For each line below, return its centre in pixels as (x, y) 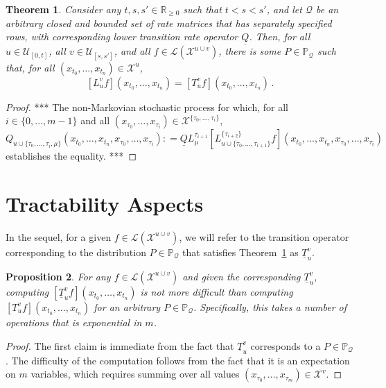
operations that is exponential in (74, 322)
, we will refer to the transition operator (264, 236)
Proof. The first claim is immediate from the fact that (120, 345)
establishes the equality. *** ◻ (71, 156)
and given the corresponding (242, 276)
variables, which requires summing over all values (135, 374)
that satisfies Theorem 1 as (240, 252)
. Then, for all (280, 36)
